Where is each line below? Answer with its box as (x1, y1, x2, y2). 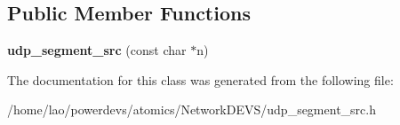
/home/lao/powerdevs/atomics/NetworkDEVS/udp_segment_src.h (7, 100, 376, 119)
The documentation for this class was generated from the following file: (7, 70, 394, 89)
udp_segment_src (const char (7, 41, 187, 59)
